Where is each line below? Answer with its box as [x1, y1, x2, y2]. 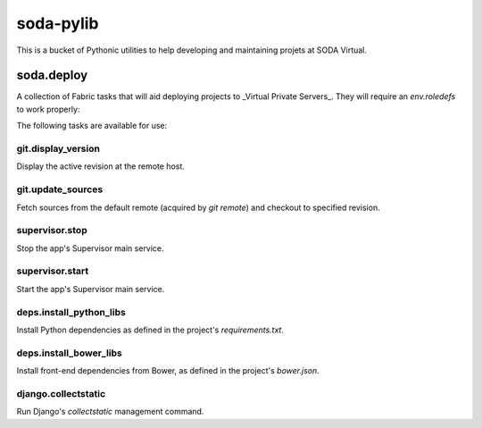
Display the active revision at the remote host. [16, 161, 185, 172]
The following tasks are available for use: [16, 121, 168, 131]
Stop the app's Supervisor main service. [16, 242, 164, 254]
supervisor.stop [16, 224, 88, 237]
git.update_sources [16, 183, 104, 196]
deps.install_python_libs [16, 306, 127, 318]
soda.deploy [16, 68, 88, 83]
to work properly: [16, 104, 80, 114]
